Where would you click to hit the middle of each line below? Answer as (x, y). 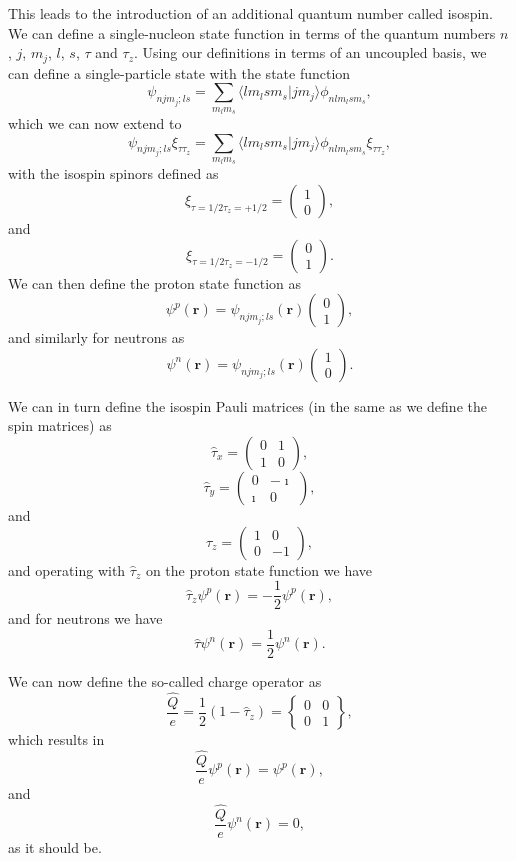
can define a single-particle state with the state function (179, 72)
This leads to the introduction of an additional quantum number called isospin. (251, 13)
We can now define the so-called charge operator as (165, 680)
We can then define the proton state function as (155, 282)
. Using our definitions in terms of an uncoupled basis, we (310, 52)
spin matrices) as (60, 425)
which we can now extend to (95, 123)
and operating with (67, 569)
